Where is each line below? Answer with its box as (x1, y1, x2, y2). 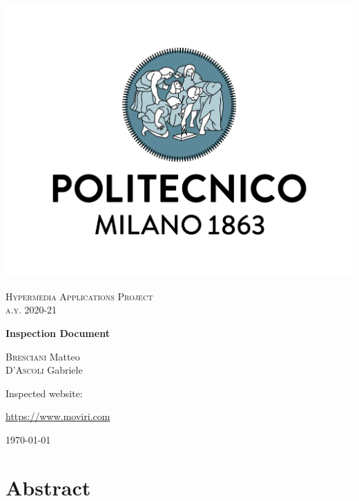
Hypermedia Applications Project (6, 289, 153, 303)
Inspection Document (6, 325, 110, 340)
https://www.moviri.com (6, 409, 110, 423)
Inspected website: (6, 385, 83, 400)
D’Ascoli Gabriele (6, 363, 83, 377)
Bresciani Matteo (6, 349, 80, 363)
